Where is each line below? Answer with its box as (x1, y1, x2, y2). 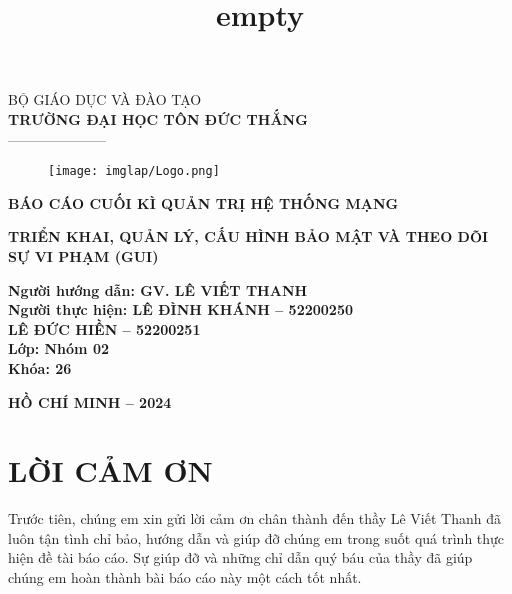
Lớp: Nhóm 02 (8, 338, 109, 359)
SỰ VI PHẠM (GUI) (8, 246, 159, 266)
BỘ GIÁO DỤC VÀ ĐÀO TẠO (8, 89, 202, 110)
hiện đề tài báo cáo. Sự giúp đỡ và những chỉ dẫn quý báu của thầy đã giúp (8, 547, 473, 568)
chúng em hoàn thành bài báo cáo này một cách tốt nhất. (8, 567, 362, 588)
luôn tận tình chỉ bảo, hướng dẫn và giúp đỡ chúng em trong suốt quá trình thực (8, 527, 505, 548)
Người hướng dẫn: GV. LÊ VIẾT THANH (8, 279, 308, 300)
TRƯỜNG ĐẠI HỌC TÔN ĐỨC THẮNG (8, 108, 308, 129)
